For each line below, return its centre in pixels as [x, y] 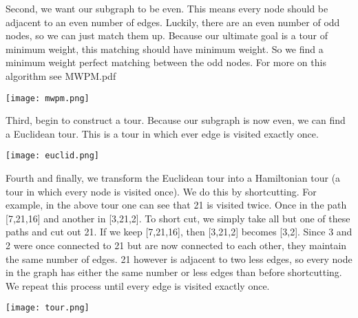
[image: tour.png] [48, 308]
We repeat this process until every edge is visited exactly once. [138, 285]
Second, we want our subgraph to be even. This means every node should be [167, 8]
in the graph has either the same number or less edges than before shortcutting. [174, 272]
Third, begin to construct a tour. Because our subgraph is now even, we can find [176, 120]
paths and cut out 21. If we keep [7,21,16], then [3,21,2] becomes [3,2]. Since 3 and [179, 232]
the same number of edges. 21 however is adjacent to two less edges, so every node [179, 258]
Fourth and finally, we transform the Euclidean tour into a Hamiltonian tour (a [173, 178]
